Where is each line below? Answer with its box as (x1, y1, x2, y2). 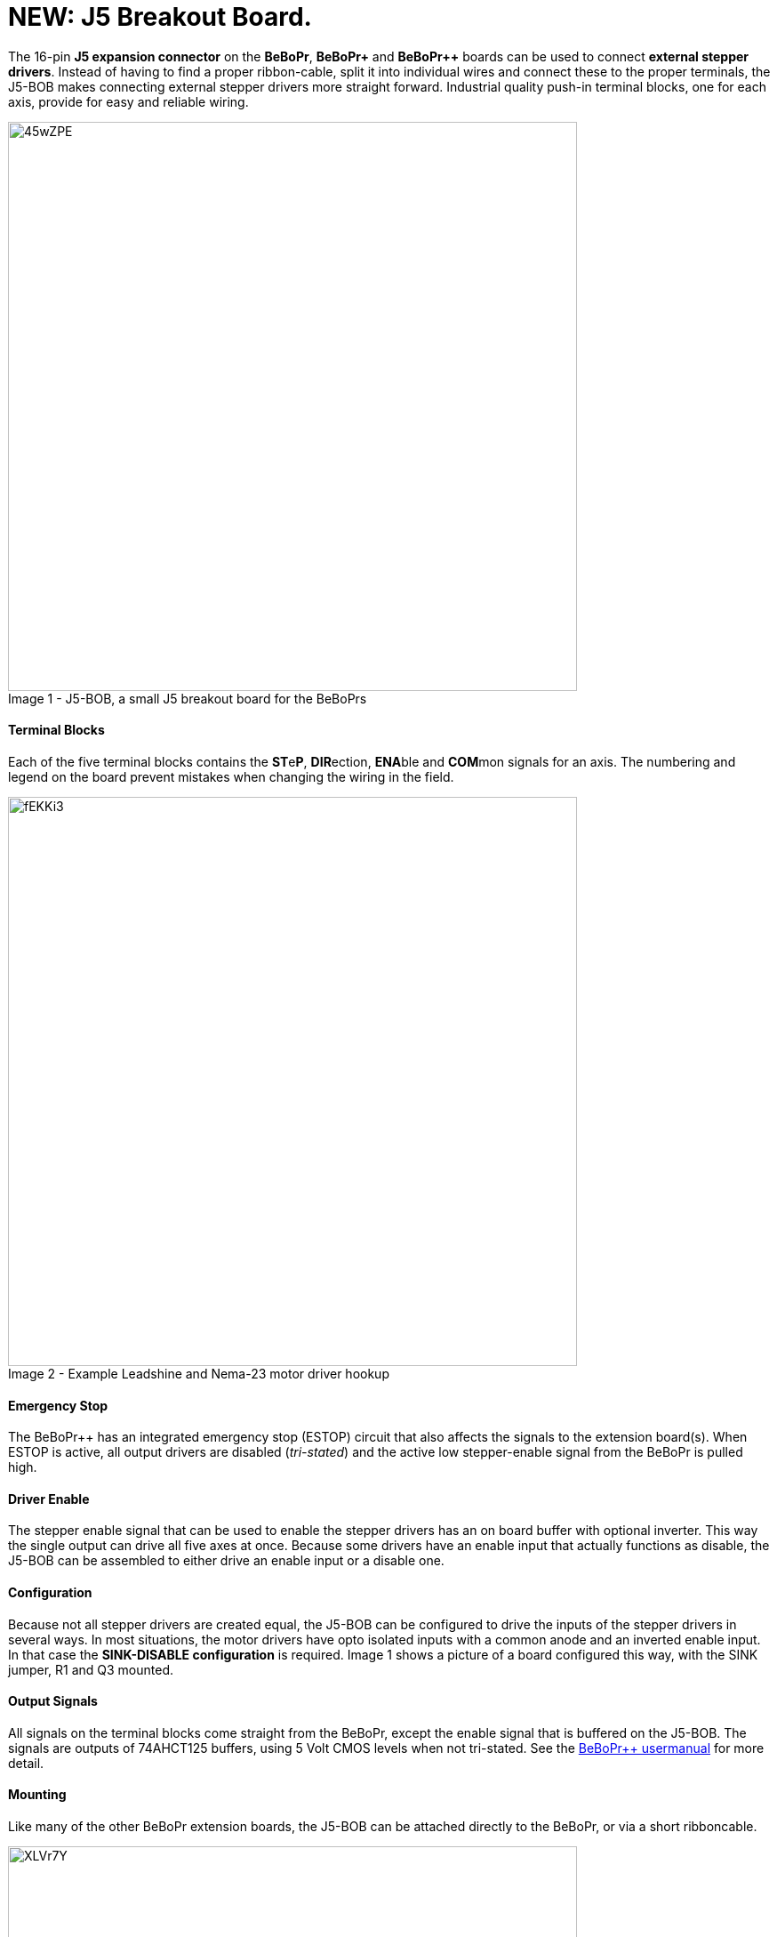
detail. (8, 1755, 44, 1771)
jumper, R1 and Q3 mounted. (8, 1661, 174, 1677)
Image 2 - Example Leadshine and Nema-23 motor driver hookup (8, 1365, 389, 1381)
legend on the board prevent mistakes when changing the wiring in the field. (8, 768, 454, 784)
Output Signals (8, 1693, 98, 1709)
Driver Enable (8, 1491, 90, 1507)
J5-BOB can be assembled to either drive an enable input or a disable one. (8, 1553, 445, 1569)
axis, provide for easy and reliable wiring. (8, 93, 249, 109)
